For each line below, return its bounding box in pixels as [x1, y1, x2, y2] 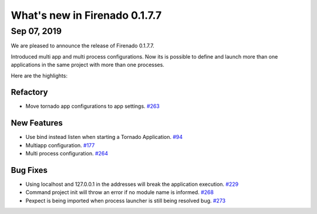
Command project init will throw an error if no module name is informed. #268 [25, 189, 214, 196]
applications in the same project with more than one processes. [11, 62, 164, 69]
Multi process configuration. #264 [25, 150, 109, 157]
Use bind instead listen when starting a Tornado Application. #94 [25, 134, 183, 141]
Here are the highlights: [11, 72, 68, 79]
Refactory [11, 87, 48, 97]
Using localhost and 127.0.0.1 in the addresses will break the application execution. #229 [25, 181, 239, 188]
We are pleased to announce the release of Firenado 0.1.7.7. [11, 42, 155, 49]
